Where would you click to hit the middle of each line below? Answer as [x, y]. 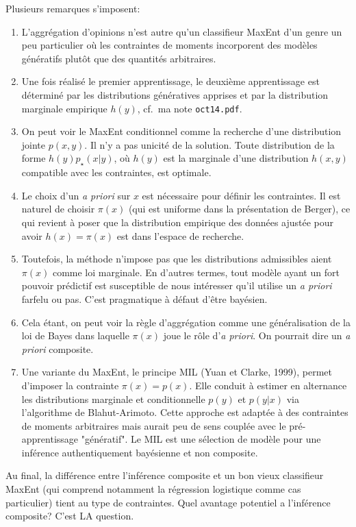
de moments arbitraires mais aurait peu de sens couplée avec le [154, 425]
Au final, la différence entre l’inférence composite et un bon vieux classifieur [165, 475]
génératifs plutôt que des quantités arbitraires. [119, 58]
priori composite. [58, 348]
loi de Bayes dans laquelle [75, 335]
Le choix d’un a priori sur [76, 195]
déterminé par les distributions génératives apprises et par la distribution [175, 94]
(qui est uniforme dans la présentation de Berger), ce [239, 209]
